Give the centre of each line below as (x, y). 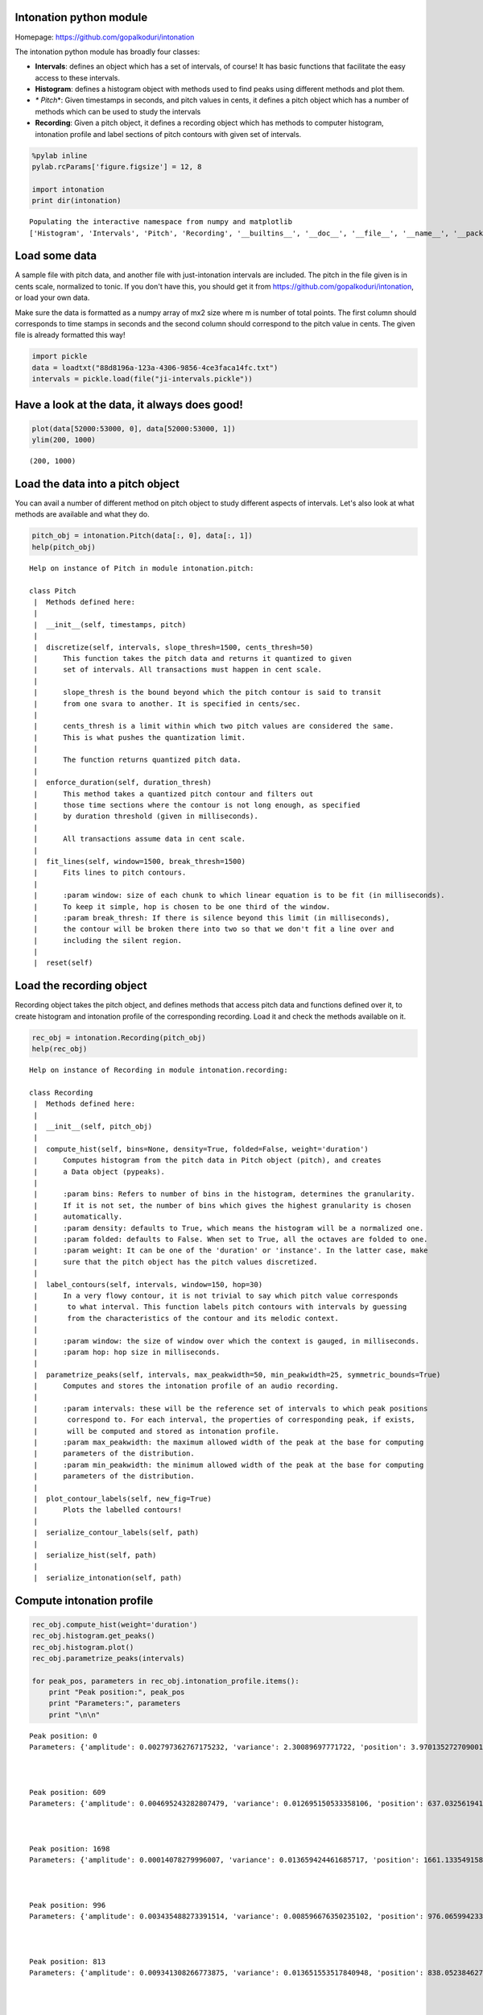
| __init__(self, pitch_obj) (93, 1127)
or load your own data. (52, 297)
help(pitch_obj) (64, 547)
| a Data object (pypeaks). (99, 1172)
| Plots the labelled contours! (108, 1510)
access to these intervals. (78, 77)
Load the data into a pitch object (97, 484)
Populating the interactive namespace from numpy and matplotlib (161, 222)
